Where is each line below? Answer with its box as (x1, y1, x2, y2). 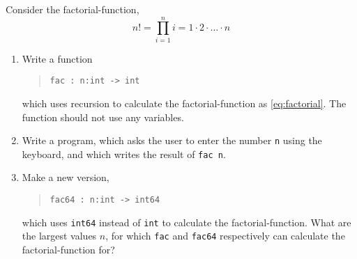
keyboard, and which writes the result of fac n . (22, 146, 226, 161)
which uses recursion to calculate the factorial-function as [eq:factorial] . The (22, 95, 347, 110)
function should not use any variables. (22, 109, 184, 124)
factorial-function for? (22, 242, 115, 257)
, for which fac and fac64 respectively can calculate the (105, 228, 345, 243)
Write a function (22, 51, 93, 65)
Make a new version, (22, 170, 109, 185)
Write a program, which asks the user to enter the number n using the (22, 133, 322, 148)
